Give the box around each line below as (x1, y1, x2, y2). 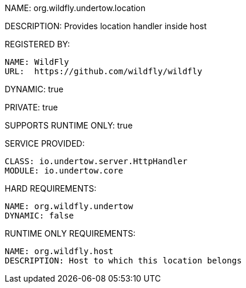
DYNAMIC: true (5, 84, 64, 94)
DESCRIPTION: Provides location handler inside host (5, 21, 207, 31)
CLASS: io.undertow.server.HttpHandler (5, 157, 187, 166)
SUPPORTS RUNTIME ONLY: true (5, 120, 133, 130)
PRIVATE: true (5, 102, 58, 112)
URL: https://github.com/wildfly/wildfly (5, 67, 203, 76)
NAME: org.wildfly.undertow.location (5, 3, 146, 13)
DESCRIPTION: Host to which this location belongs (5, 256, 242, 265)
